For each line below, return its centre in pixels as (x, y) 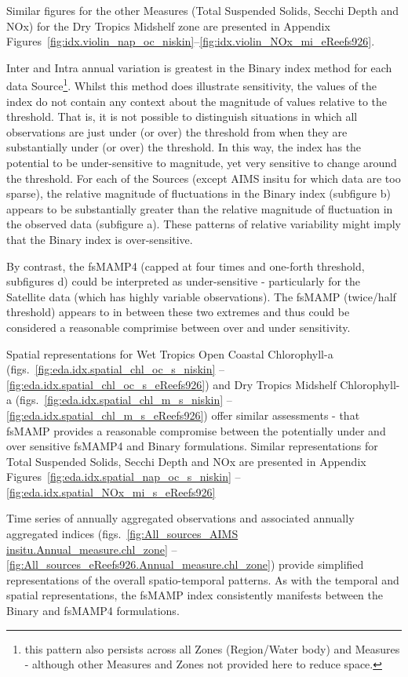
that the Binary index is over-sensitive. (100, 239)
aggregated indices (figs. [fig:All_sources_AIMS (122, 534)
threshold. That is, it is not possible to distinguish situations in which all (182, 116)
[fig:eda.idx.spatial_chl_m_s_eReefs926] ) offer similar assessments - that (183, 415)
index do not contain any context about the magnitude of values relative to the (197, 101)
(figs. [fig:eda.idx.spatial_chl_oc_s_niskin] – (116, 369)
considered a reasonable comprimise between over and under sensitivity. (178, 327)
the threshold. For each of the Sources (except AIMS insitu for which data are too (204, 178)
